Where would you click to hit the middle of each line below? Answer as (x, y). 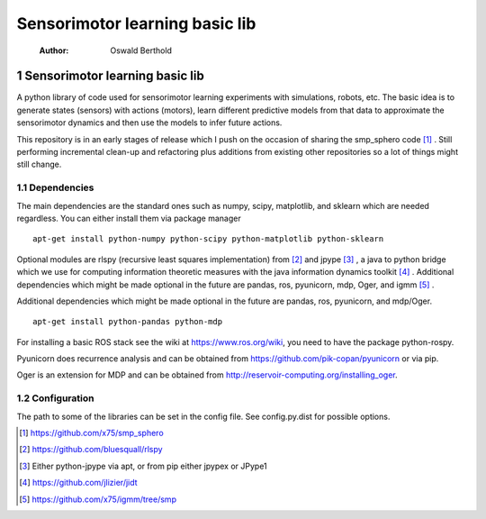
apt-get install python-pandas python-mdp (128, 322)
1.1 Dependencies (55, 187)
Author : (54, 50)
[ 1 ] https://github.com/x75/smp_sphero (91, 432)
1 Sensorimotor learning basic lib (110, 76)
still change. (39, 164)
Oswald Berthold (141, 50)
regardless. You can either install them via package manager (129, 218)
